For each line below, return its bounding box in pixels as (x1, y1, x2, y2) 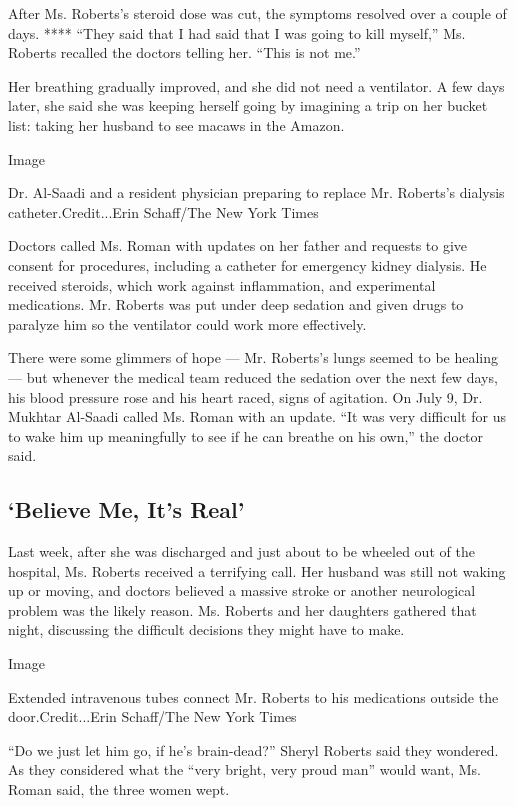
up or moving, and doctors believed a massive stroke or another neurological (8, 580, 476, 601)
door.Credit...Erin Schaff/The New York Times (8, 706, 297, 727)
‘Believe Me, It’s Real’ (8, 494, 245, 525)
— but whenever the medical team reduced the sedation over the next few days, (8, 366, 498, 387)
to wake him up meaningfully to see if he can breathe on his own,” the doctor (8, 425, 484, 446)
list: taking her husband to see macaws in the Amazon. (8, 114, 345, 135)
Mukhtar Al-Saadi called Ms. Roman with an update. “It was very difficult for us (8, 406, 506, 427)
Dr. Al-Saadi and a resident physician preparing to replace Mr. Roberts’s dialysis (8, 182, 505, 203)
